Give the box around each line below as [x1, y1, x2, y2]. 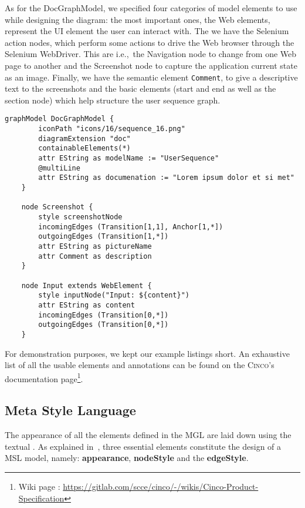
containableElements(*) [38, 144, 131, 153]
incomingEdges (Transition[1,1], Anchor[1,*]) [38, 222, 223, 231]
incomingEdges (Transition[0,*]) [38, 310, 169, 319]
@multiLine [38, 163, 80, 172]
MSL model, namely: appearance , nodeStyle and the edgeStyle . [5, 452, 249, 464]
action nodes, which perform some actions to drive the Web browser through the [5, 36, 294, 48]
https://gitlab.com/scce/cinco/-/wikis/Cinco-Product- [63, 480, 259, 492]
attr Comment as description [38, 252, 152, 260]
